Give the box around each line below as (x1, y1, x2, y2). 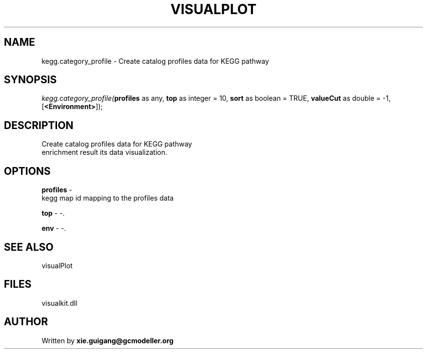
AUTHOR (4, 316, 48, 328)
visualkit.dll (41, 298, 78, 307)
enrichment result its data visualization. (41, 148, 167, 157)
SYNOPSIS (4, 74, 57, 86)
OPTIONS (4, 165, 51, 177)
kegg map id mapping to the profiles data (41, 194, 174, 203)
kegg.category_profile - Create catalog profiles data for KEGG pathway (41, 56, 269, 65)
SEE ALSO (4, 241, 54, 253)
